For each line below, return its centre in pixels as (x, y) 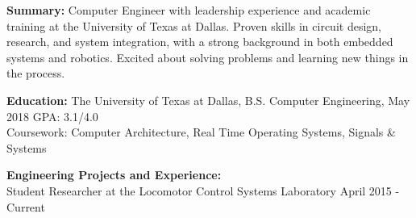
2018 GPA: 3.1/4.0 (52, 116)
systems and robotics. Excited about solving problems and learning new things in (208, 57)
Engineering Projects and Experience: (114, 175)
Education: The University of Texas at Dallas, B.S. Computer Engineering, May (208, 100)
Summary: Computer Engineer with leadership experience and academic (189, 10)
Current (26, 206)
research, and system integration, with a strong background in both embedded (200, 42)
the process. (36, 73)
